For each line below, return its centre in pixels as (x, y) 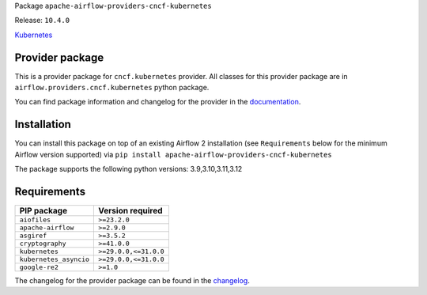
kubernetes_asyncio (55, 260)
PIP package (43, 211)
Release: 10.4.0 (42, 21)
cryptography (43, 244)
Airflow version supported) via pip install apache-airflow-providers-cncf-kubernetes (173, 154)
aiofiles (35, 220)
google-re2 (39, 268)
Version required (130, 211)
